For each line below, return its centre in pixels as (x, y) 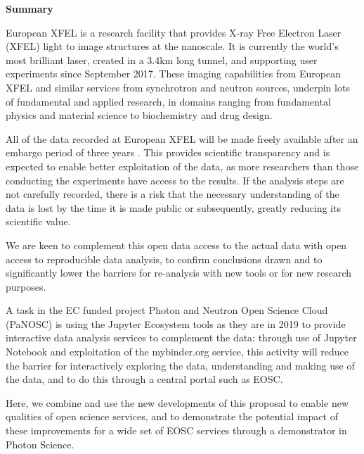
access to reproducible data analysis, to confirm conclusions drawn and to (164, 259)
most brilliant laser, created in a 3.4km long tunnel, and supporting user (162, 59)
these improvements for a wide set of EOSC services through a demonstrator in (176, 430)
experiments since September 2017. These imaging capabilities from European (174, 74)
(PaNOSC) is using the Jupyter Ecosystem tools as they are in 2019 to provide (176, 323)
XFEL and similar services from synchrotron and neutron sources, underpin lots (178, 87)
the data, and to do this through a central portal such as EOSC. (144, 379)
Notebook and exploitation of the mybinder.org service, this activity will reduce (177, 352)
